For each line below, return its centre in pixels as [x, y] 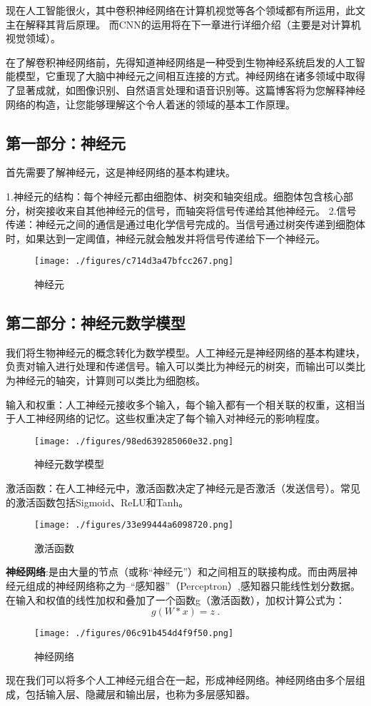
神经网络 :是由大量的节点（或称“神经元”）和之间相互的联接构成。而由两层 [177, 572]
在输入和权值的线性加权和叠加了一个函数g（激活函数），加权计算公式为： [176, 599]
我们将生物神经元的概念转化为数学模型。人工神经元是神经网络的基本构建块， [185, 352]
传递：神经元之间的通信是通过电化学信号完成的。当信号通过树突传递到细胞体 [185, 224]
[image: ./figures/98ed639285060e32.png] [134, 441]
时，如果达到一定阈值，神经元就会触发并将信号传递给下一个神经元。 [166, 238]
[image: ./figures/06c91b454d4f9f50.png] [134, 634]
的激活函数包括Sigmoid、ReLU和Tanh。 [97, 502]
